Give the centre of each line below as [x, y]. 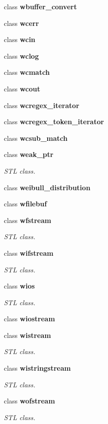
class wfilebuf [26, 204]
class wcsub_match [36, 138]
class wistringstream [37, 368]
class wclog [21, 56]
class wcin [20, 39]
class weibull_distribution [47, 187]
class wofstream [29, 401]
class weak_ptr [29, 154]
